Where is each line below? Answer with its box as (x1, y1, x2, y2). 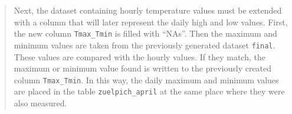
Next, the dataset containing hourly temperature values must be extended (14, 4, 282, 16)
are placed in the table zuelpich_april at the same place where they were (14, 85, 285, 97)
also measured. (14, 97, 67, 109)
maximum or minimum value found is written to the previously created (14, 62, 272, 74)
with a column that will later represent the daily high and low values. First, (14, 15, 288, 28)
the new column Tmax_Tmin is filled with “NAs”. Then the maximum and (14, 27, 277, 40)
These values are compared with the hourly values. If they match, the (14, 50, 265, 63)
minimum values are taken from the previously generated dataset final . (14, 38, 275, 51)
